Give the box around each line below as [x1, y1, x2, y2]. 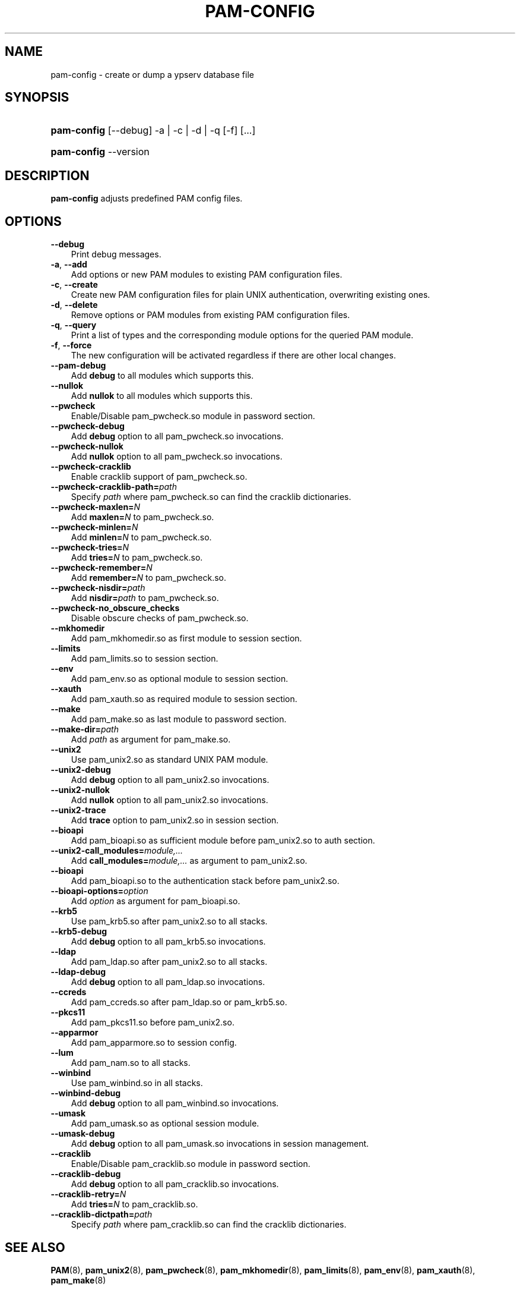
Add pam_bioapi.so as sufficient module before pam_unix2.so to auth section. [71, 835, 375, 846]
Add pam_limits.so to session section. [71, 653, 218, 664]
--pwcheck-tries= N [50, 542, 129, 553]
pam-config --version [50, 146, 150, 158]
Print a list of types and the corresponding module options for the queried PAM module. [71, 330, 414, 341]
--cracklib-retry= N [50, 1189, 126, 1200]
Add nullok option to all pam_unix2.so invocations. [71, 795, 268, 806]
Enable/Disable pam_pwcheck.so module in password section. [71, 411, 315, 421]
